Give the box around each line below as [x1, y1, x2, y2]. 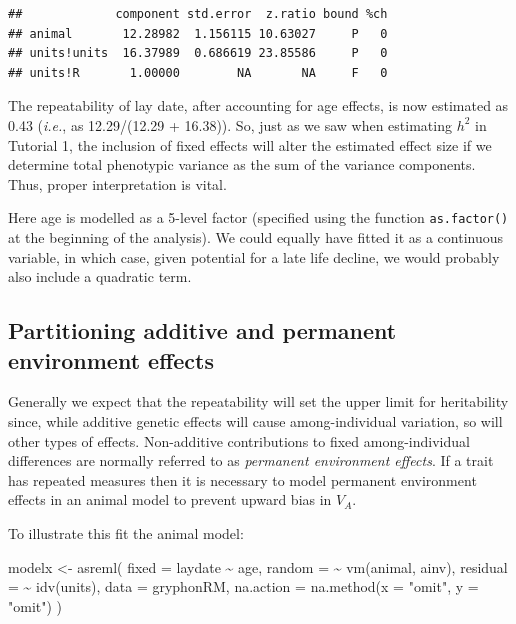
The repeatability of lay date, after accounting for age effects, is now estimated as [8, 95, 509, 116]
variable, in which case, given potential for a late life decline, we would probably [8, 246, 500, 267]
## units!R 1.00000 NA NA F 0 [8, 65, 388, 80]
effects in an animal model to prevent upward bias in [8, 489, 332, 510]
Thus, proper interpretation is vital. [8, 173, 227, 194]
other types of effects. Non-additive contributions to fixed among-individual [8, 430, 470, 451]
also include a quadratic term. [8, 266, 192, 287]
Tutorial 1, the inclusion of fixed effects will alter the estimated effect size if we [8, 134, 492, 155]
